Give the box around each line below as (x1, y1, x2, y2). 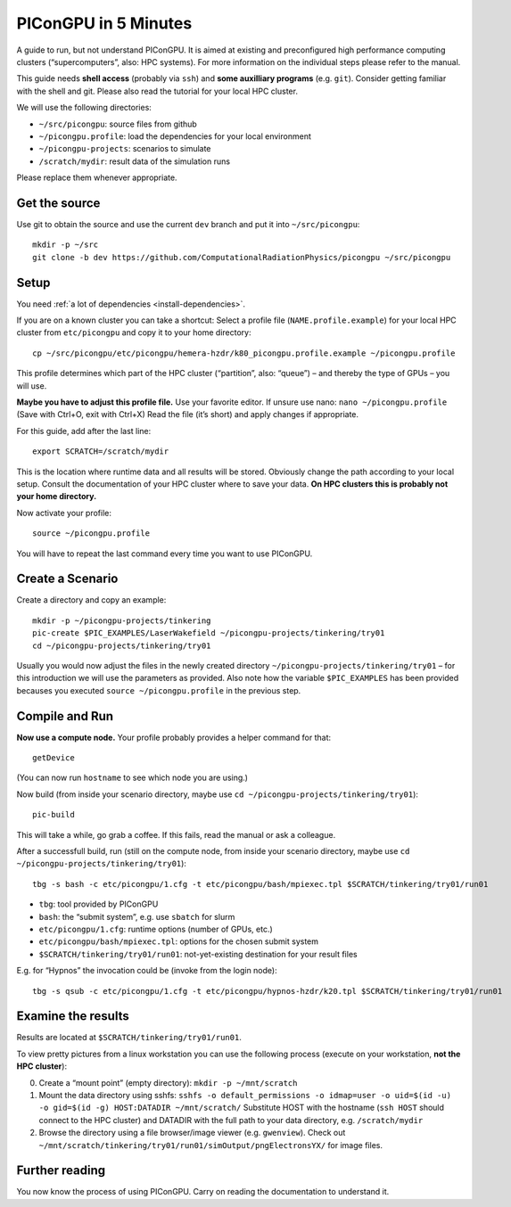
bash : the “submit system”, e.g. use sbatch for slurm (38, 911, 235, 922)
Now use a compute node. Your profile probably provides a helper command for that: (16, 732, 332, 743)
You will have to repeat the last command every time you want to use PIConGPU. (16, 548, 313, 559)
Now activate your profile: (16, 507, 111, 518)
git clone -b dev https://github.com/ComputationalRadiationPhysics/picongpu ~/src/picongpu (32, 252, 451, 262)
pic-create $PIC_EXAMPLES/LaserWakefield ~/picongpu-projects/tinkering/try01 (32, 628, 385, 638)
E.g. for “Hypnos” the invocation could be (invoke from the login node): (16, 965, 277, 976)
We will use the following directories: (16, 103, 152, 113)
